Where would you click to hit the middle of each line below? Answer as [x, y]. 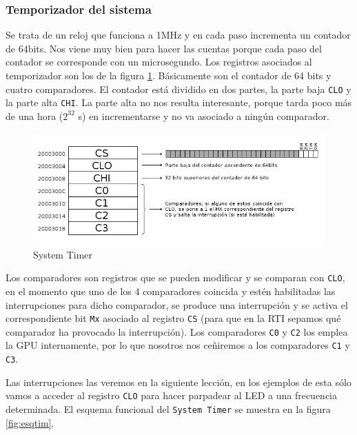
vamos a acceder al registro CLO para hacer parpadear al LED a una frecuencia [172, 395]
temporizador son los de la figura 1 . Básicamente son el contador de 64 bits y [169, 75]
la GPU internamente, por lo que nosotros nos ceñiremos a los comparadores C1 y [178, 345]
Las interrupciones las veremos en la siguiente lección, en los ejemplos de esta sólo [178, 382]
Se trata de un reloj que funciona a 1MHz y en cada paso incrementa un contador [178, 35]
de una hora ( [34, 115]
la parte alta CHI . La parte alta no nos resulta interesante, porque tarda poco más [179, 102]
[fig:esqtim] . [30, 422]
